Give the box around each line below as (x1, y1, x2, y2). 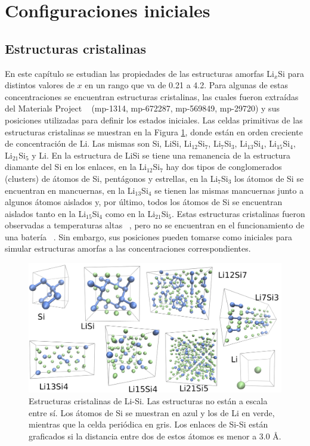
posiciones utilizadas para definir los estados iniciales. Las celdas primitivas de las (5, 113, 303, 126)
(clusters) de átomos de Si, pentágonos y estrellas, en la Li (5, 172, 218, 184)
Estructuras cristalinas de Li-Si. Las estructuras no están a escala (29, 395, 268, 407)
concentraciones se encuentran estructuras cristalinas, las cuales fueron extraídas (5, 90, 299, 103)
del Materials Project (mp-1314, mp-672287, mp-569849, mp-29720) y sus (5, 102, 280, 114)
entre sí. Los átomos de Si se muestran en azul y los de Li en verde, (29, 406, 275, 419)
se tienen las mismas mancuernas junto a (154, 184, 304, 196)
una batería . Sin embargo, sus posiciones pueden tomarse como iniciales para (5, 230, 293, 243)
